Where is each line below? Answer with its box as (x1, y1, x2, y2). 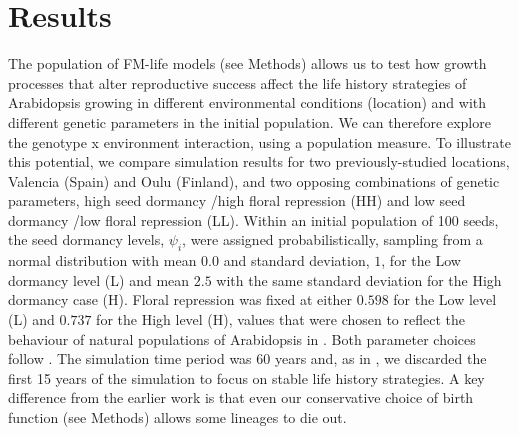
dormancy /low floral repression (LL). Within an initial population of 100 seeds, (8, 209, 499, 230)
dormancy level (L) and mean (8, 269, 190, 290)
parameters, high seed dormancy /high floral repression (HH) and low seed (8, 190, 466, 211)
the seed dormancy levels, (8, 229, 165, 250)
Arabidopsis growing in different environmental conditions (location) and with (8, 92, 487, 113)
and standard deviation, (223, 250, 370, 271)
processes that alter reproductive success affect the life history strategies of (8, 72, 467, 93)
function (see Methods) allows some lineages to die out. (8, 407, 347, 428)
